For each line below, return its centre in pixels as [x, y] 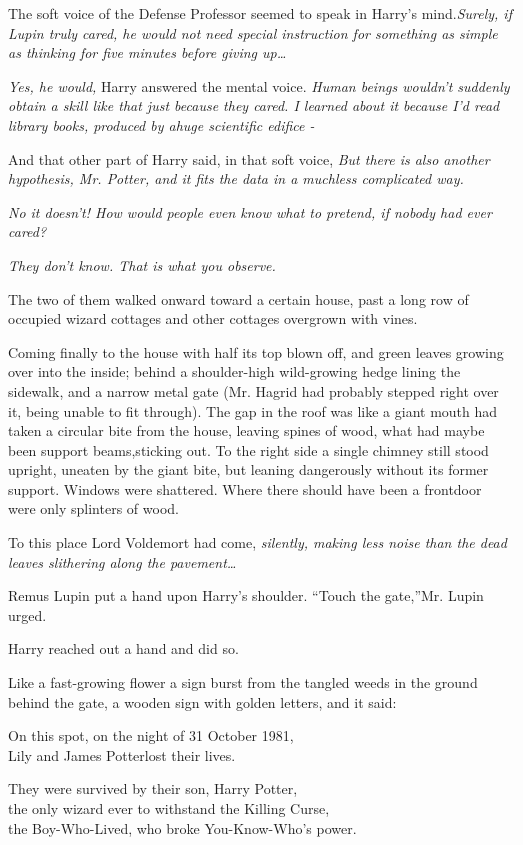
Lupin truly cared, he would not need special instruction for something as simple [253, 32]
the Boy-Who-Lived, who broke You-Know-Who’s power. [182, 827]
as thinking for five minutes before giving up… [147, 52]
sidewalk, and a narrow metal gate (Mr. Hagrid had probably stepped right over [253, 390]
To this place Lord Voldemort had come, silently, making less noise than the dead [257, 542]
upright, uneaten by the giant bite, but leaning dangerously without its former [248, 469]
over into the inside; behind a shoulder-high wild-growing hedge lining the [234, 371]
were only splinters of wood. [93, 508]
